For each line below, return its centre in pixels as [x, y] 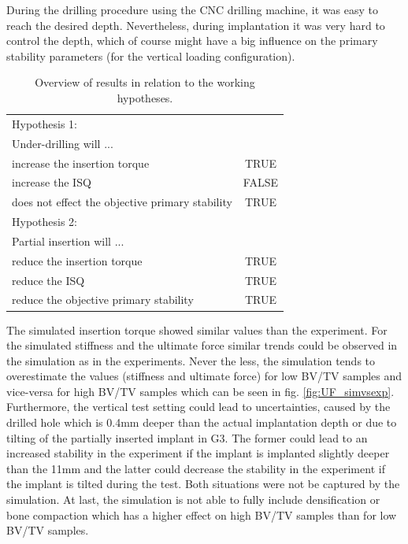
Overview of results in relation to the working [145, 82]
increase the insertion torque [81, 163]
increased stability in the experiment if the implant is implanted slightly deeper [198, 453]
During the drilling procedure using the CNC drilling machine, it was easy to [192, 9]
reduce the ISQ [48, 280]
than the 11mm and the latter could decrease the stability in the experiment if [196, 468]
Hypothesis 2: [45, 222]
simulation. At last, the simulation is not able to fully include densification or [193, 500]
